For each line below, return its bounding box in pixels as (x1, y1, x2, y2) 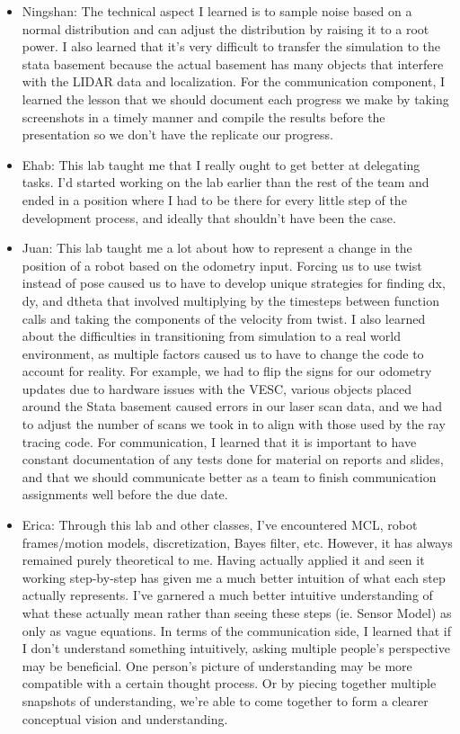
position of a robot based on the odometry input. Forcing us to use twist (22, 255, 422, 274)
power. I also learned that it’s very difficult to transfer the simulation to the (22, 37, 441, 56)
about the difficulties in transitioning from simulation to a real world (22, 327, 401, 345)
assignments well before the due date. (22, 485, 228, 504)
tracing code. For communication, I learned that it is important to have (22, 432, 417, 451)
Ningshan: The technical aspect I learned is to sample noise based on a (22, 2, 412, 20)
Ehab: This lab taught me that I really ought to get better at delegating (22, 155, 420, 174)
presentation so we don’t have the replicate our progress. (22, 125, 334, 144)
